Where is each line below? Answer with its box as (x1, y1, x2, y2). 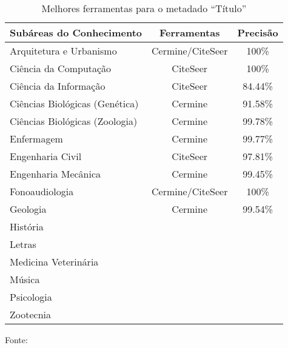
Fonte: (5, 333, 28, 346)
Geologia (10, 202, 47, 216)
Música (10, 272, 40, 286)
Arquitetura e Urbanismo (10, 44, 117, 58)
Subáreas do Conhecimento (10, 25, 142, 39)
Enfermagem (10, 132, 63, 146)
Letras (10, 237, 36, 251)
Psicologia (10, 290, 52, 304)
